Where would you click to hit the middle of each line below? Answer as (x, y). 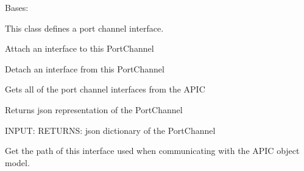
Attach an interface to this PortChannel (80, 48)
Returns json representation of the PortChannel (94, 109)
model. (17, 162)
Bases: (17, 7)
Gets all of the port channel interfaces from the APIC (105, 89)
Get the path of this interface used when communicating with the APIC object (152, 151)
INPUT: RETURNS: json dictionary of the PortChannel (110, 130)
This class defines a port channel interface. (84, 28)
